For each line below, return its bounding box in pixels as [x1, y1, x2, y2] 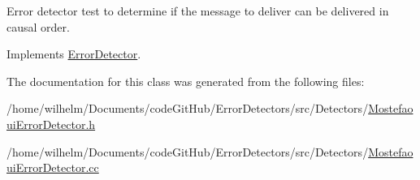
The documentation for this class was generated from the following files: [6, 72, 365, 89]
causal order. [6, 18, 70, 35]
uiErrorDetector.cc [6, 159, 99, 176]
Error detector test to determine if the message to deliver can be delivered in [6, 2, 389, 19]
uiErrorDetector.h [6, 115, 96, 132]
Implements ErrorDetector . [6, 45, 141, 62]
